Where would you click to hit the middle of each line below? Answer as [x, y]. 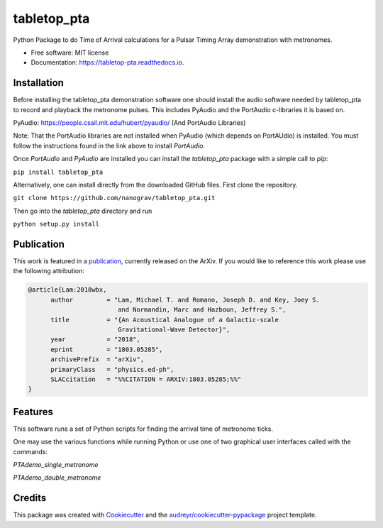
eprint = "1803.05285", [107, 349]
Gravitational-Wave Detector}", [174, 329]
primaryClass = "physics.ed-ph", [112, 369]
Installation [38, 83]
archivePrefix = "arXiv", [98, 359]
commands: [30, 451]
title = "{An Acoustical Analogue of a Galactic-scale [165, 320]
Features [33, 412]
